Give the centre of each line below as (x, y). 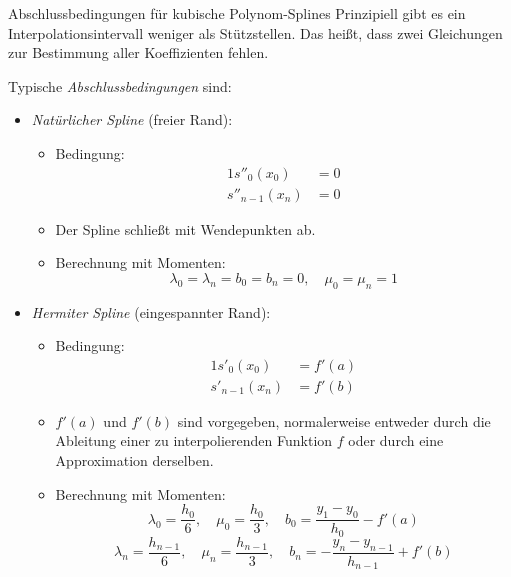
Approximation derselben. (134, 460)
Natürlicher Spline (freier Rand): (132, 119)
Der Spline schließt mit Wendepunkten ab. (185, 228)
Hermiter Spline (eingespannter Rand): (151, 311)
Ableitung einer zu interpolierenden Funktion (194, 440)
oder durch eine (396, 440)
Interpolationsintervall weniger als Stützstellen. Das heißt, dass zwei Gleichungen (255, 32)
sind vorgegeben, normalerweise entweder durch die (334, 420)
